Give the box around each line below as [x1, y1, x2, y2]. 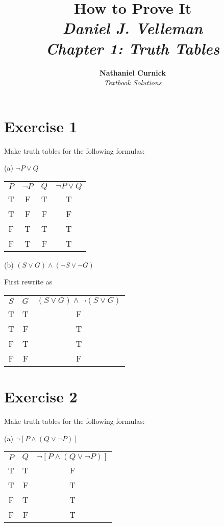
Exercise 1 [4, 115, 78, 136]
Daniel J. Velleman [62, 17, 203, 39]
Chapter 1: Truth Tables [45, 37, 220, 59]
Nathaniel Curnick [99, 67, 166, 78]
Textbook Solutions [104, 77, 162, 88]
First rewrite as [4, 276, 53, 287]
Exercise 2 [4, 386, 78, 407]
